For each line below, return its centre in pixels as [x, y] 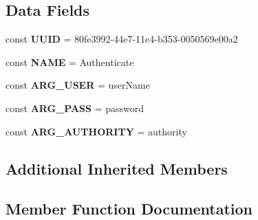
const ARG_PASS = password [75, 108]
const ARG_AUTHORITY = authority [96, 131]
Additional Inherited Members [117, 168]
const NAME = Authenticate [70, 62]
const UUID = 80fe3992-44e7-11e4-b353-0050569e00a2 [122, 39]
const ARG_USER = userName [78, 85]
